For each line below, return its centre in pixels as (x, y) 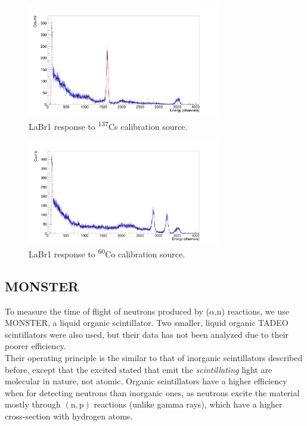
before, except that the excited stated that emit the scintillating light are (139, 369)
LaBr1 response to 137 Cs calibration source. (108, 125)
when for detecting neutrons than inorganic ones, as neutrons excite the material (152, 392)
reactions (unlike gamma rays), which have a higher (188, 404)
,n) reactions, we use (252, 311)
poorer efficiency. (35, 346)
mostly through (33, 404)
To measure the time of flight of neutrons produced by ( (107, 311)
